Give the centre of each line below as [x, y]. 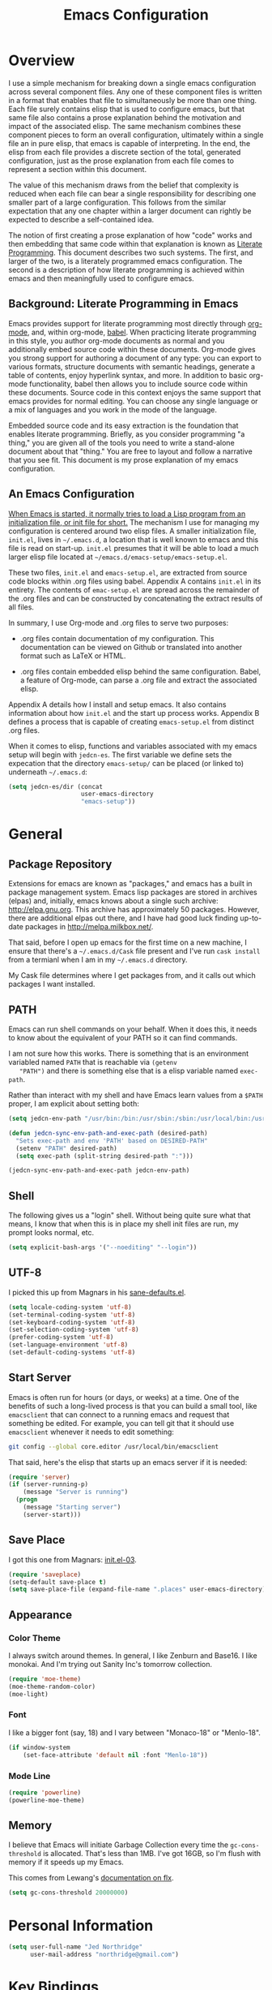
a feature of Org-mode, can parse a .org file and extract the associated [138, 680]
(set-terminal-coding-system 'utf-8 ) [72, 1315]
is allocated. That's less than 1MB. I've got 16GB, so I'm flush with [152, 1854]
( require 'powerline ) [45, 1792]
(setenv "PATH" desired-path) [66, 1148]
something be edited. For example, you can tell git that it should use [121, 1423]
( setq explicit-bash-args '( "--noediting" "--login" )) [103, 1247]
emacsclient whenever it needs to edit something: [91, 1432]
